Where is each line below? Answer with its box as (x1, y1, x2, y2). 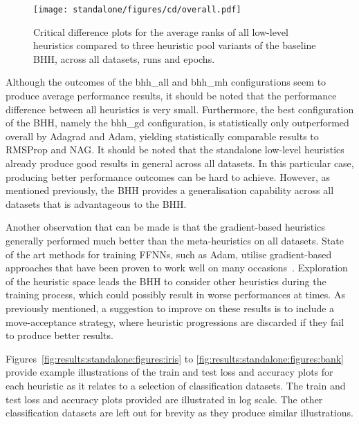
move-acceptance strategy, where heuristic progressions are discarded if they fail (6, 314, 344, 329)
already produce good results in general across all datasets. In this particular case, (6, 156, 354, 170)
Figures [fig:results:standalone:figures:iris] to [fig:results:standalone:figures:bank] (6, 351, 344, 365)
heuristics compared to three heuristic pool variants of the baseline (33, 38, 316, 52)
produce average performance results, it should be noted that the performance (6, 88, 337, 103)
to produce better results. (6, 328, 113, 343)
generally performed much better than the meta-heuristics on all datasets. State (6, 233, 344, 247)
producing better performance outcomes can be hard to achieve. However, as (6, 169, 330, 184)
